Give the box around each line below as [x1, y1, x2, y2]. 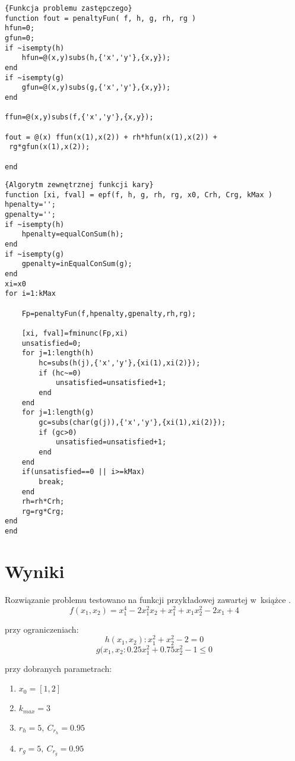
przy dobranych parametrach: [5, 662, 112, 674]
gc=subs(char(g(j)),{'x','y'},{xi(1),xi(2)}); [39, 418, 226, 427]
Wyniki [5, 558, 65, 583]
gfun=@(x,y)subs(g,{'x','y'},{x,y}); [21, 83, 171, 92]
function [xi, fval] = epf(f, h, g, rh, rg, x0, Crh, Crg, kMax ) [5, 190, 273, 199]
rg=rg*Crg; [21, 507, 65, 516]
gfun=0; [5, 33, 35, 42]
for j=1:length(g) [21, 408, 94, 417]
